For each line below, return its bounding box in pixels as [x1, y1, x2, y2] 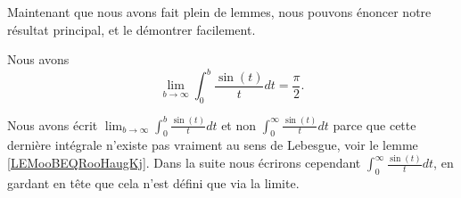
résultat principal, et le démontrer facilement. [7, 20, 256, 38]
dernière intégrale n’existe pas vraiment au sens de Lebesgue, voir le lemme [7, 136, 418, 154]
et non [221, 115, 257, 134]
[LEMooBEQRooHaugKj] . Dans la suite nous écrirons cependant [7, 153, 361, 172]
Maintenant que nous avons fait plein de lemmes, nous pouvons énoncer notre [7, 3, 432, 21]
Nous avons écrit [7, 115, 98, 134]
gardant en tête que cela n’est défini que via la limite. [7, 174, 300, 193]
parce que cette [333, 115, 416, 134]
